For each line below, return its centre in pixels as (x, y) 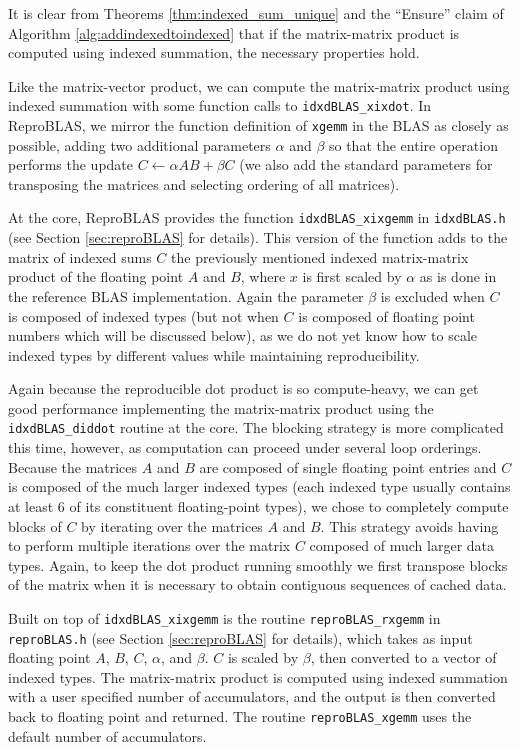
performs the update (71, 164)
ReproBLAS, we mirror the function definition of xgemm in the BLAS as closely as (258, 125)
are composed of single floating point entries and (348, 466)
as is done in (458, 276)
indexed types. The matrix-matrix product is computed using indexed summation (258, 676)
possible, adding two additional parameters (139, 144)
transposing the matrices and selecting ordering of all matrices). (204, 183)
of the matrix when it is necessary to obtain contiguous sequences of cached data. (257, 584)
